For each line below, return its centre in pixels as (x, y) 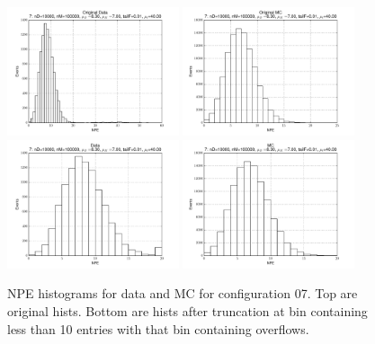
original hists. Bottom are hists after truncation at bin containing (187, 310)
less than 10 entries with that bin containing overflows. (158, 328)
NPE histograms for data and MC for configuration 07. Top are (183, 293)
